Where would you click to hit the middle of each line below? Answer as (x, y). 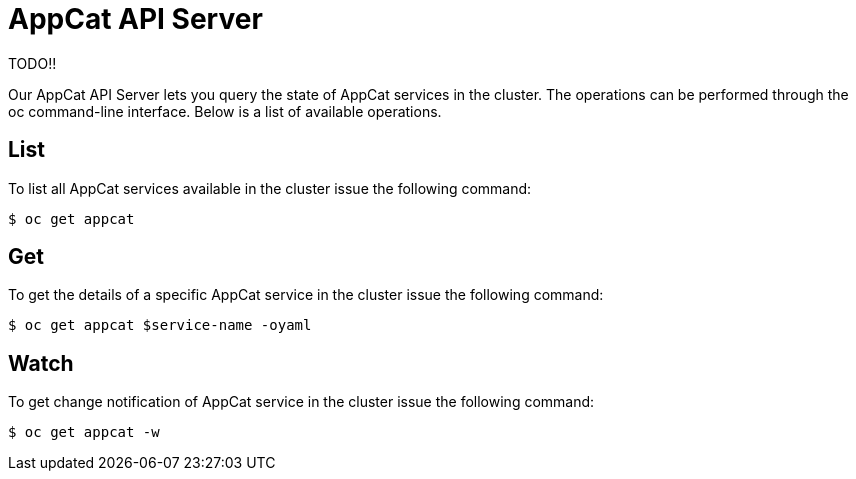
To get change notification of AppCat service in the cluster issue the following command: (301, 402)
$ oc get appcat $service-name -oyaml (160, 325)
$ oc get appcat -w (84, 432)
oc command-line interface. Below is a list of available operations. (225, 111)
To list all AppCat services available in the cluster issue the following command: (270, 188)
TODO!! (32, 63)
